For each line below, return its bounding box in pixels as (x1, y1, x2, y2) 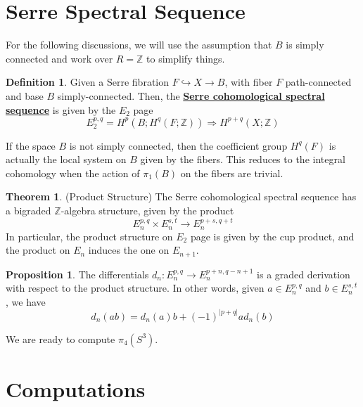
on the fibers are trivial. (180, 165, 284, 180)
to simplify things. (146, 51, 225, 65)
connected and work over (6, 51, 113, 65)
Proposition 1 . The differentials (6, 266, 149, 281)
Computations (6, 374, 146, 403)
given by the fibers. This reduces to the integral (140, 152, 345, 167)
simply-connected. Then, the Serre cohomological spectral (57, 88, 325, 103)
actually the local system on (6, 152, 127, 167)
